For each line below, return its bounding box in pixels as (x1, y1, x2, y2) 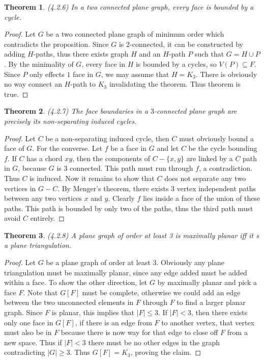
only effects (30, 68, 65, 79)
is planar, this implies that (51, 307, 134, 318)
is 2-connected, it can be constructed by (119, 38, 243, 49)
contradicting (4, 347, 45, 357)
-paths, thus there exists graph (33, 48, 129, 59)
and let (157, 143, 179, 153)
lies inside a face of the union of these (143, 193, 260, 203)
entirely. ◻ (30, 213, 65, 223)
